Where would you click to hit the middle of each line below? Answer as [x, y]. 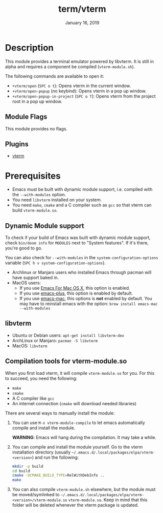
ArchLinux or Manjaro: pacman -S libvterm [55, 340]
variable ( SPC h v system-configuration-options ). [56, 263]
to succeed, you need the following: [41, 378]
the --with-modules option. [39, 195]
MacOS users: [26, 283]
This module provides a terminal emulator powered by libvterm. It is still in [80, 61]
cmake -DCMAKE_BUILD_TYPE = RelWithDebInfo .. [58, 476]
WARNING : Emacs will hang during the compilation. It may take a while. [84, 437]
